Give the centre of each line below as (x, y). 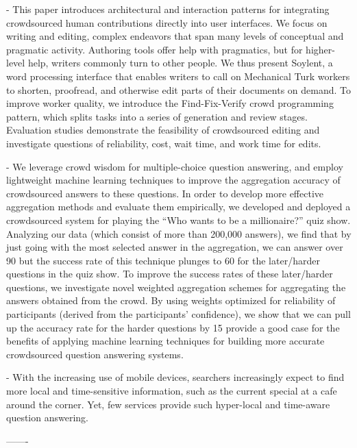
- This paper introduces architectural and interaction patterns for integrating (168, 9)
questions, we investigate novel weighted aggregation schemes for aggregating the (176, 287)
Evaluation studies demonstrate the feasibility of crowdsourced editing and (163, 130)
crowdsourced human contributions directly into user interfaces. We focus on (167, 22)
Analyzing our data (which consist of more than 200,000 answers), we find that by (179, 233)
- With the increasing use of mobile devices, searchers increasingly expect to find (175, 377)
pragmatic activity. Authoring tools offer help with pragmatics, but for (155, 49)
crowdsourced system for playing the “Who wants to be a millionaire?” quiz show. (178, 220)
